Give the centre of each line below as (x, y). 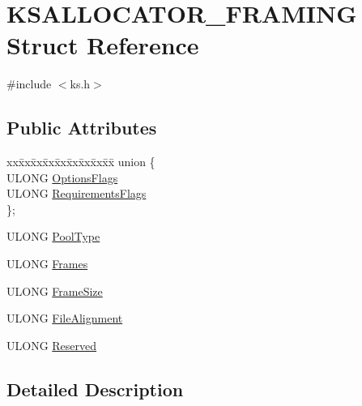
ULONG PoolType (53, 236)
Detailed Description (95, 389)
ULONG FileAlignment (65, 318)
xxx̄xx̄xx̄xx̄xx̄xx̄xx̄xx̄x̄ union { (81, 162)
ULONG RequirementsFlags (77, 193)
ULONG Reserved (52, 345)
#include (29, 84)
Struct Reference (103, 45)
